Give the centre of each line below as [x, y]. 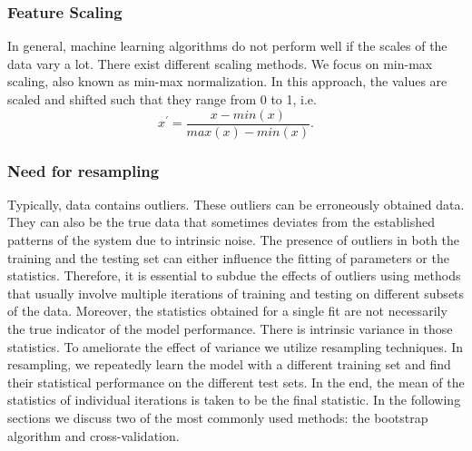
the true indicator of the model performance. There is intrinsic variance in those [230, 329]
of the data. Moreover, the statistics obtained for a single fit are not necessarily [227, 311]
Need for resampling [84, 170]
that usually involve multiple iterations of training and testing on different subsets [236, 293]
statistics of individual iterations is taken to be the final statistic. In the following [234, 400]
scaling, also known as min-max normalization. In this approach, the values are [227, 81]
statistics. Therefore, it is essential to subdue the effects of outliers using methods [234, 275]
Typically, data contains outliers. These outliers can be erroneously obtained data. [236, 204]
